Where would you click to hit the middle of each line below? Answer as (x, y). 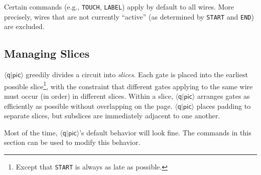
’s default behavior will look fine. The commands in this (165, 132)
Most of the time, (31, 132)
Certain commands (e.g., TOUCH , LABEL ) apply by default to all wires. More (119, 7)
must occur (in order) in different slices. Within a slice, (89, 96)
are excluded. (24, 26)
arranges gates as (224, 96)
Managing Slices (47, 53)
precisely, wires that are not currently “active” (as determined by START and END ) (129, 16)
